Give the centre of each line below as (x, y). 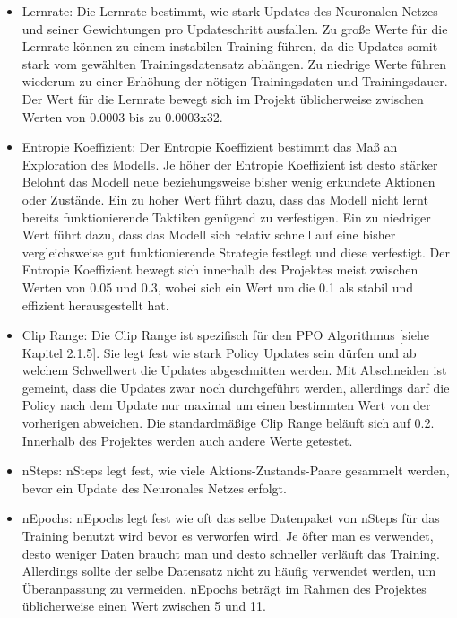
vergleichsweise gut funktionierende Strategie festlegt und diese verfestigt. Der (236, 252)
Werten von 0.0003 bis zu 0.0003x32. (122, 116)
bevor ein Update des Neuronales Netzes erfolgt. (154, 487)
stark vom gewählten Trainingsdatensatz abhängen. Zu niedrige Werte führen (234, 63)
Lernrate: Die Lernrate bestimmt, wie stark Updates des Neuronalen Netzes (230, 11)
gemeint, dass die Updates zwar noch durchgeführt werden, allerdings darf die (236, 387)
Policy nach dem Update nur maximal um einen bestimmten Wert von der (226, 405)
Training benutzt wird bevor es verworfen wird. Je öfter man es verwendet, (228, 536)
